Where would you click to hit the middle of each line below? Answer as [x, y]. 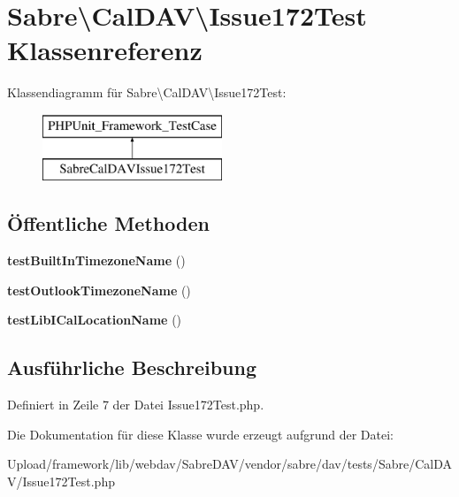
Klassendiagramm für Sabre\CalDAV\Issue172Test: [147, 92]
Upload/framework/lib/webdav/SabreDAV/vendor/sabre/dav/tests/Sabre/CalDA [229, 464]
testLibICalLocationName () [95, 320]
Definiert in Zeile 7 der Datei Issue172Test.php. [136, 405]
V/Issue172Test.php [61, 482]
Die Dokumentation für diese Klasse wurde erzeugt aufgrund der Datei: [200, 434]
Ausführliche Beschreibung [132, 367]
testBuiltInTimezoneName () [96, 260]
